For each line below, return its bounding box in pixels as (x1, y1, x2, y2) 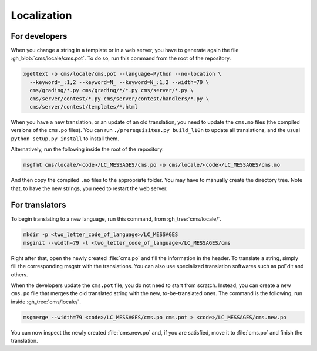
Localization (11, 9, 72, 22)
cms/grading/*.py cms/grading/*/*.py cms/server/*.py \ (29, 87, 194, 94)
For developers (11, 31, 68, 41)
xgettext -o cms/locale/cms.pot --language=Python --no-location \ (23, 70, 222, 77)
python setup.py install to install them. (11, 135, 120, 142)
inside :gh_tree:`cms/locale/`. (11, 298, 82, 305)
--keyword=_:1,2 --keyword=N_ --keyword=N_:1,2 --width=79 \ (29, 79, 210, 85)
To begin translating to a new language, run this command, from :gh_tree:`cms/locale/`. (11, 215, 221, 222)
